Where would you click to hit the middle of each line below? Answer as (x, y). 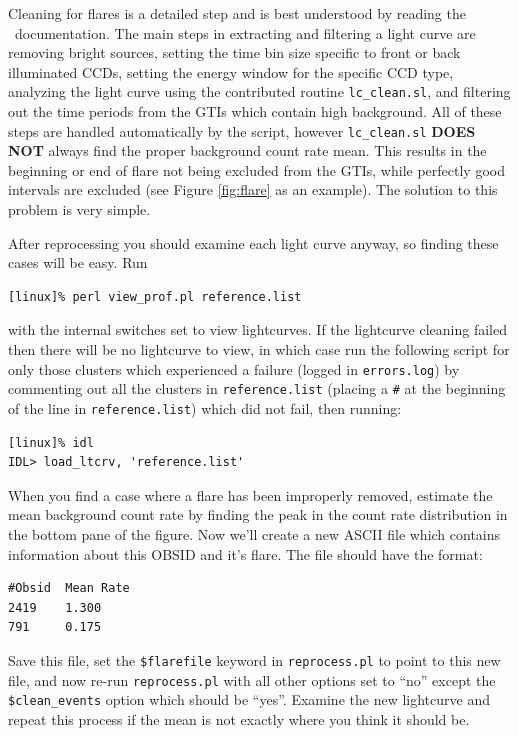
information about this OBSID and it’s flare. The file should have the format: (245, 553)
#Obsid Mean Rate (69, 588)
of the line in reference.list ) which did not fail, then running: (205, 407)
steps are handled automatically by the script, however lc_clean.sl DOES (242, 130)
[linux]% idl (51, 442)
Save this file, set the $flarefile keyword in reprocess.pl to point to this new (254, 659)
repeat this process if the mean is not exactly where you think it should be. (239, 718)
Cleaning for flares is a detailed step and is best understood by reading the (237, 13)
